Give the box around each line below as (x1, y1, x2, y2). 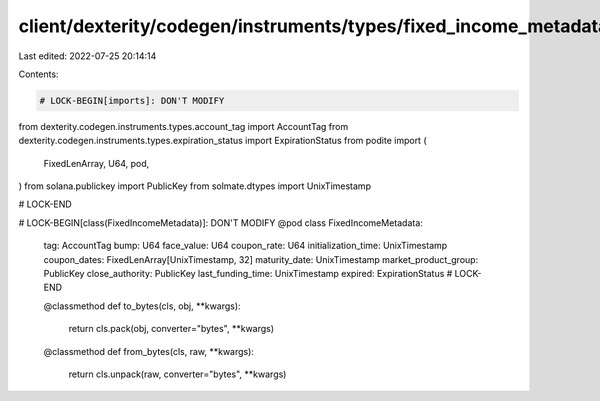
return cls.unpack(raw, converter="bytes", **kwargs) (68, 368, 287, 380)
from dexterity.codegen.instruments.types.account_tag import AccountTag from (18, 120, 349, 132)
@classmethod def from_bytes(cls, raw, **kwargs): (43, 345, 255, 357)
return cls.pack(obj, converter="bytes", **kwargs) (68, 323, 275, 335)
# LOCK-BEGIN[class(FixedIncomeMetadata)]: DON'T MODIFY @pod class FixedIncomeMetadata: (18, 216, 424, 229)
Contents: (18, 68, 59, 80)
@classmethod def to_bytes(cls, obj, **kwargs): (43, 300, 241, 312)
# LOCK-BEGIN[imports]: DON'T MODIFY (39, 95, 225, 106)
